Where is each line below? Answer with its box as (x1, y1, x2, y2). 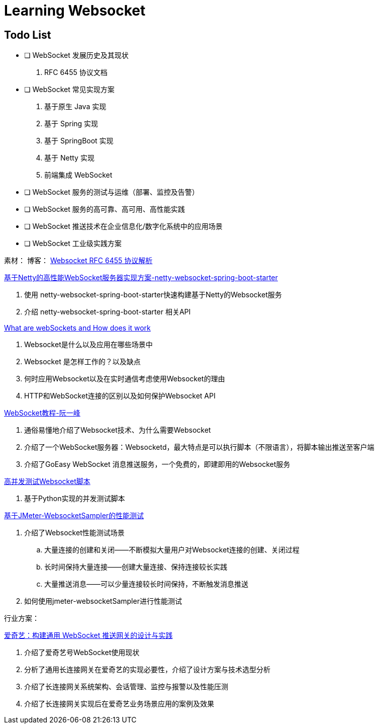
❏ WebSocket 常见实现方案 (24, 85, 115, 94)
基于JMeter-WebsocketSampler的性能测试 (4, 511, 144, 520)
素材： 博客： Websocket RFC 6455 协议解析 (4, 256, 153, 265)
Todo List (4, 28, 51, 41)
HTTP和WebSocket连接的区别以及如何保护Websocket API (24, 391, 216, 400)
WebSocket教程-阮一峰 (4, 409, 80, 418)
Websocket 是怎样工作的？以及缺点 (24, 357, 141, 366)
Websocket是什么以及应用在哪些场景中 (24, 340, 153, 349)
